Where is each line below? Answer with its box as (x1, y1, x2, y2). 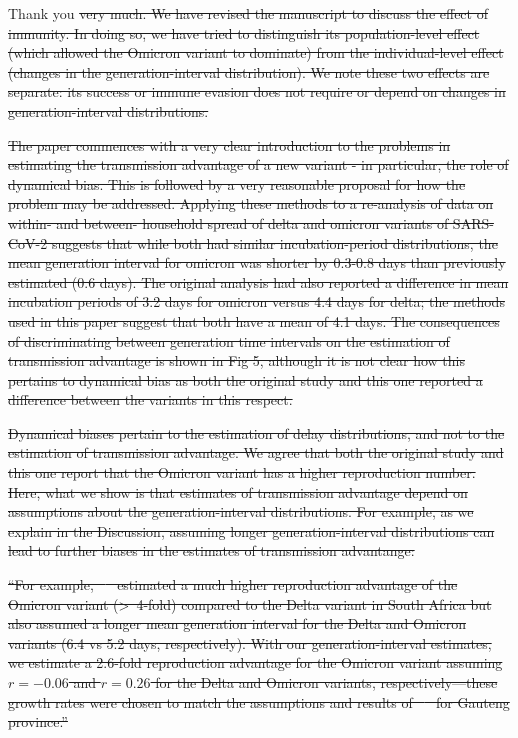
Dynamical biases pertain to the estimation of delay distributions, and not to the (8, 422, 505, 443)
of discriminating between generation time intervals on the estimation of (8, 330, 450, 351)
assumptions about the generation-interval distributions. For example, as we (8, 501, 474, 522)
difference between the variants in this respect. (8, 389, 293, 410)
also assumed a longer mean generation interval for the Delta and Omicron (8, 613, 466, 634)
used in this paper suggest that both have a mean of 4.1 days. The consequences (8, 310, 500, 331)
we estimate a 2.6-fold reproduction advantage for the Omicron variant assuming (8, 652, 503, 673)
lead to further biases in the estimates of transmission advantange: (8, 540, 415, 561)
